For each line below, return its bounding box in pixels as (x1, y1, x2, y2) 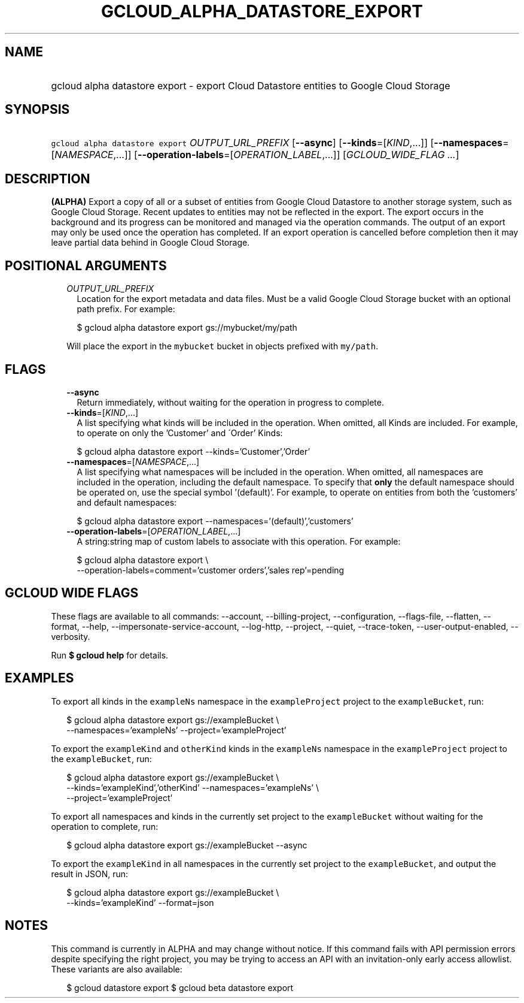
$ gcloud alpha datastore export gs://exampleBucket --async (66, 839, 307, 850)
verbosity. (51, 631, 90, 642)
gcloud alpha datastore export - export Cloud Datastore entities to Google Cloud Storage (51, 79, 450, 92)
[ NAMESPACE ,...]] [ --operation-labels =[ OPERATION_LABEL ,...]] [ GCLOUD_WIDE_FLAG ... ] (51, 149, 459, 161)
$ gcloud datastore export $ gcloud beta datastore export (66, 982, 294, 993)
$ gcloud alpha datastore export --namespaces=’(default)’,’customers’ (77, 515, 354, 526)
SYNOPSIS (5, 102, 70, 117)
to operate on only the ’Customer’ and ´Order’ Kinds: (77, 427, 283, 438)
